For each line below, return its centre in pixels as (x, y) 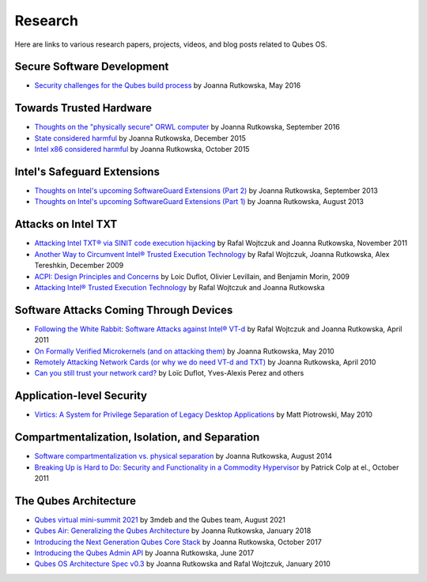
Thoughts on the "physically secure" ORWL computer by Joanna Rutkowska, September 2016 (187, 127)
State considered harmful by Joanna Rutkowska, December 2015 (140, 138)
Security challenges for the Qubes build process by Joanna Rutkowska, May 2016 (168, 85)
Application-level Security (81, 396)
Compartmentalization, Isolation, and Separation (137, 438)
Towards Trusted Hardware (83, 108)
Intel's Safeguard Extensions (87, 171)
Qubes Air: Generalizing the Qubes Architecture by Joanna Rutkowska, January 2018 (173, 531)
